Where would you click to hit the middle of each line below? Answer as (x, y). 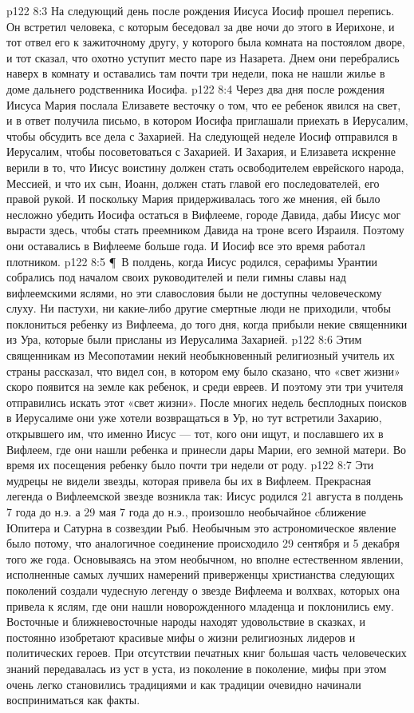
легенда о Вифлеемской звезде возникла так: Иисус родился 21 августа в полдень (205, 496)
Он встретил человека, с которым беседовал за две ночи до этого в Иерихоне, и (201, 26)
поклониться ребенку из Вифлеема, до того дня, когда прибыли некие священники (207, 323)
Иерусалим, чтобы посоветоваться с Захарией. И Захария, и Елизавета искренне (201, 151)
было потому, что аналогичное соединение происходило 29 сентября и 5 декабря (203, 543)
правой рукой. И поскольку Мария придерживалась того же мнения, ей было (193, 199)
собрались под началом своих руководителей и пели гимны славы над (176, 277)
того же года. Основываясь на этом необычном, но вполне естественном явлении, (205, 558)
